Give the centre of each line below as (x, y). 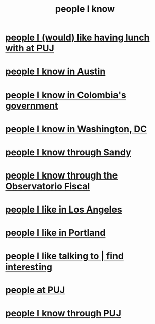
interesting (29, 267)
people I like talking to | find (65, 256)
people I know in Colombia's (66, 95)
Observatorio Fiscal (48, 186)
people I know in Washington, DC (76, 129)
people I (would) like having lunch (77, 37)
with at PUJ (30, 48)
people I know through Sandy (68, 152)
